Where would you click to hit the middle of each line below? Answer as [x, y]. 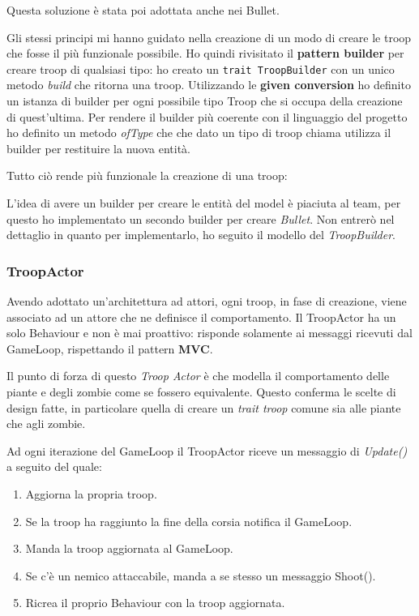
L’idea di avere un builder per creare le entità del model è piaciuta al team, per [204, 203]
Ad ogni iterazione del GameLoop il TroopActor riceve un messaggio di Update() [207, 450]
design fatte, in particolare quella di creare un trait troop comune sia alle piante [204, 407]
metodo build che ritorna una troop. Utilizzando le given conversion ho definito [209, 85]
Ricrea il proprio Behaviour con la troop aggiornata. [155, 603]
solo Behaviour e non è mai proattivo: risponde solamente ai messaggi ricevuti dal [209, 333]
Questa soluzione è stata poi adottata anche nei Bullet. [143, 10]
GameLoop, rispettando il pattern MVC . [110, 348]
